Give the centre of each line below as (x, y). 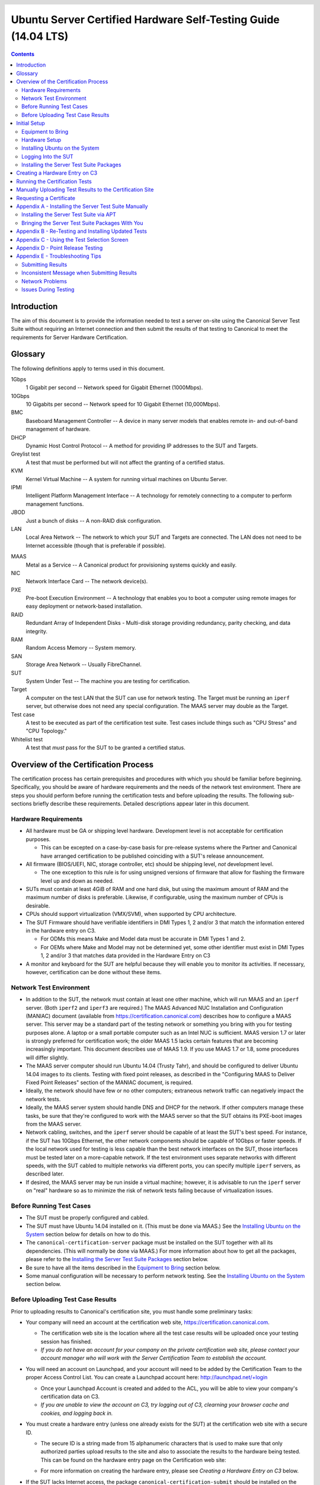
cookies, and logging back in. (77, 1413)
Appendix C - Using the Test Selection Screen (72, 239)
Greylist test (26, 454)
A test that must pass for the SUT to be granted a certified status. (106, 748)
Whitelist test (27, 739)
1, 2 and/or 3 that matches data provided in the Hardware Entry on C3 (125, 956)
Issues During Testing (48, 289)
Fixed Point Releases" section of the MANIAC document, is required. (109, 1083)
